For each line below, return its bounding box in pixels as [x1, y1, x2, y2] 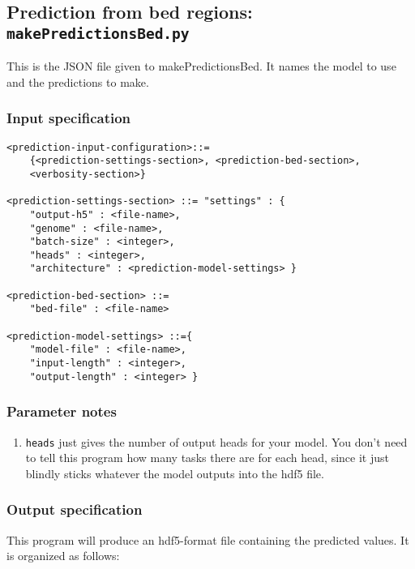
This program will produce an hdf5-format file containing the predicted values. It [6, 531, 409, 548]
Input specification [6, 108, 131, 128]
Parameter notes [6, 401, 117, 421]
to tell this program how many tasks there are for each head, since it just [25, 449, 389, 466]
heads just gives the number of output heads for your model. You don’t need [25, 433, 408, 450]
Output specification [6, 499, 143, 520]
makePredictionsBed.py [6, 24, 190, 42]
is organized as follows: [6, 547, 120, 564]
